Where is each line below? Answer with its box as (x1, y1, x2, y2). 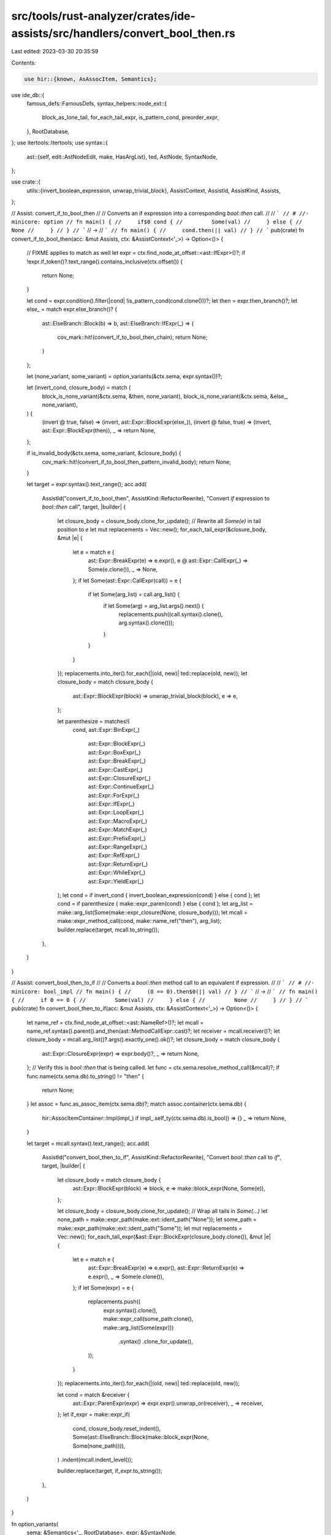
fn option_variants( (11, 1520, 58, 1528)
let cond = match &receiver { (57, 1391, 130, 1398)
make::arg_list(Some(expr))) (103, 1324, 174, 1331)
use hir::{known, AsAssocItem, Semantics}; (24, 76, 158, 82)
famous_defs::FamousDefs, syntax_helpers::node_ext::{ (26, 100, 167, 107)
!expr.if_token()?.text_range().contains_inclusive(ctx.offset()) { (26, 258, 183, 265)
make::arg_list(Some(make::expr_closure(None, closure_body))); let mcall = (57, 909, 248, 916)
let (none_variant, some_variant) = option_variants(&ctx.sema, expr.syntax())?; (26, 373, 223, 380)
